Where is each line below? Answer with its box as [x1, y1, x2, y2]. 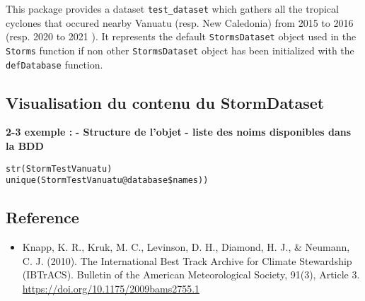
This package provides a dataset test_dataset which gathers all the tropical [6, 1, 339, 16]
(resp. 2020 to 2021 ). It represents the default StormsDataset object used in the [6, 29, 357, 44]
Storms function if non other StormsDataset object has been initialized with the [6, 42, 354, 57]
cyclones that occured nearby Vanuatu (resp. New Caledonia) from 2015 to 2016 [6, 15, 354, 30]
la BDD [6, 138, 44, 153]
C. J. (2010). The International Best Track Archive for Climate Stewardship [22, 253, 352, 268]
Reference [6, 206, 79, 228]
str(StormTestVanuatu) [6, 163, 112, 174]
